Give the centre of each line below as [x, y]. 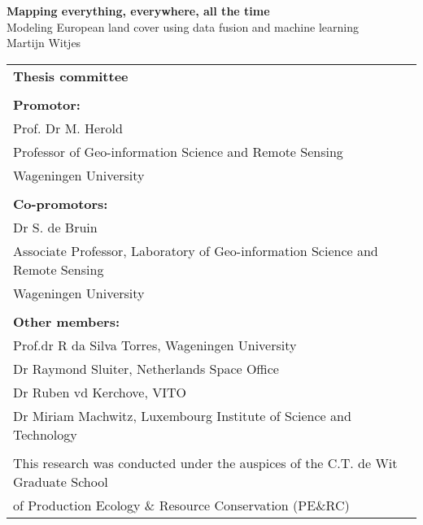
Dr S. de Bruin [55, 227]
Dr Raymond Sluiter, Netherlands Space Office [146, 368]
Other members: [67, 321]
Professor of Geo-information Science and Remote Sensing [178, 151]
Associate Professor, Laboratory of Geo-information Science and [196, 250]
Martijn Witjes [44, 43]
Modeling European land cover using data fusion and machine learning [183, 26]
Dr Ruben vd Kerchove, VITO [100, 392]
